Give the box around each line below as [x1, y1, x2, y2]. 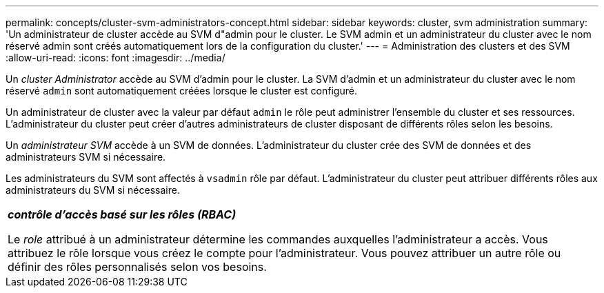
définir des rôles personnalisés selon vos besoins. [8, 260, 267, 274]
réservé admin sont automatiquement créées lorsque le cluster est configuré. [6, 85, 357, 97]
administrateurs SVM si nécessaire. [6, 151, 166, 163]
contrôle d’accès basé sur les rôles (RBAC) [8, 208, 236, 221]
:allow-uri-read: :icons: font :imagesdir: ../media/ [6, 52, 225, 63]
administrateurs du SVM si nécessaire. [6, 184, 180, 196]
